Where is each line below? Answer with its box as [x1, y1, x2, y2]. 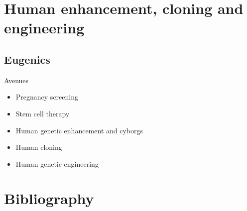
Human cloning [15, 142, 62, 152]
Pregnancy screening [15, 92, 78, 102]
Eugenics [4, 51, 50, 67]
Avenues [4, 75, 29, 85]
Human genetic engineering [15, 158, 99, 169]
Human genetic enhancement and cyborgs [15, 125, 143, 135]
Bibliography [4, 188, 94, 208]
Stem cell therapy [15, 108, 70, 118]
